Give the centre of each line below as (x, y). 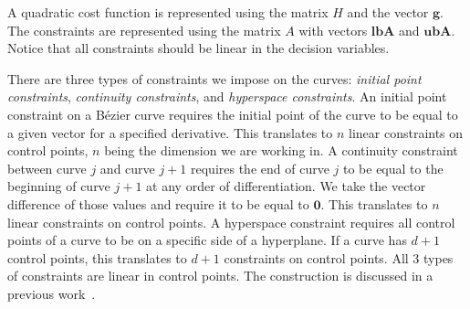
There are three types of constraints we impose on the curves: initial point (214, 78)
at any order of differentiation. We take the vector (286, 186)
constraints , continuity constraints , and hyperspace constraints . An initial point (227, 96)
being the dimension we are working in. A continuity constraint (281, 150)
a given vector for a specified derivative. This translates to (170, 132)
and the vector (388, 12)
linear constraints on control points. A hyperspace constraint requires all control (231, 222)
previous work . (52, 293)
